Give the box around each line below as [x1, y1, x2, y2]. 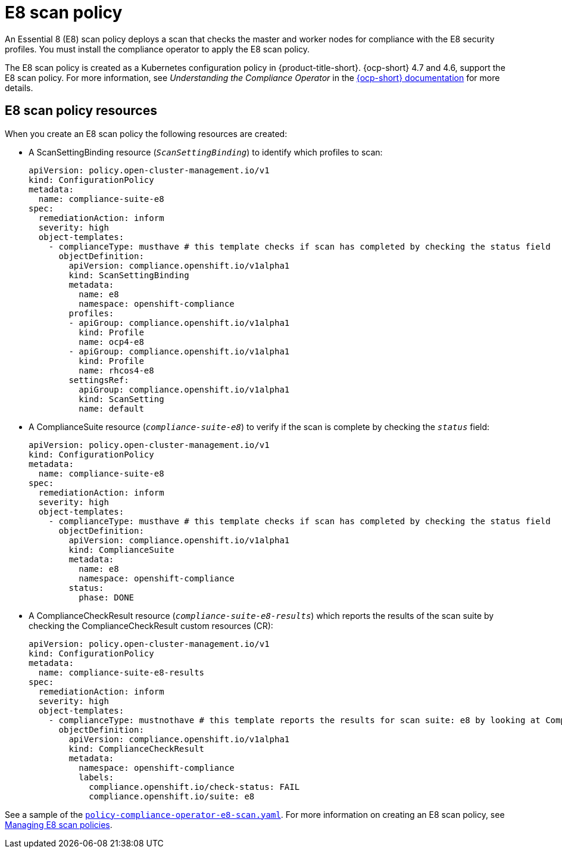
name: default [79, 403, 144, 413]
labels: [79, 772, 114, 782]
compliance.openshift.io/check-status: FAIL [89, 782, 300, 792]
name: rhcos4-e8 [79, 365, 154, 375]
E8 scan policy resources [5, 103, 157, 119]
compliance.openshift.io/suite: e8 [89, 791, 255, 801]
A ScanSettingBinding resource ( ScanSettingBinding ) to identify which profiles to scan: [29, 147, 383, 157]
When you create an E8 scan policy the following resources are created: [5, 128, 288, 139]
